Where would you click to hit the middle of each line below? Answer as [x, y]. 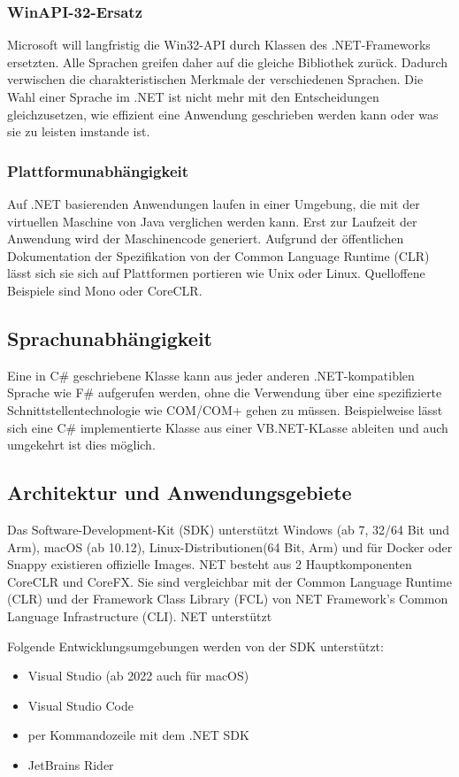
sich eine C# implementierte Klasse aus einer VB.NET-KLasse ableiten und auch [228, 427]
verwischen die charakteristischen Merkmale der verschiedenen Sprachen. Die [215, 79]
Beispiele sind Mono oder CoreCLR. [105, 290]
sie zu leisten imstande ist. [79, 131]
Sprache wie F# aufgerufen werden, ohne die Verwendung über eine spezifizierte [225, 392]
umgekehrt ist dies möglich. [81, 445]
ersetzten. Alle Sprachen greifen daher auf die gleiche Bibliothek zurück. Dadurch [228, 62]
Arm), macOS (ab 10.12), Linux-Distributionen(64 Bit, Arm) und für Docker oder [230, 546]
